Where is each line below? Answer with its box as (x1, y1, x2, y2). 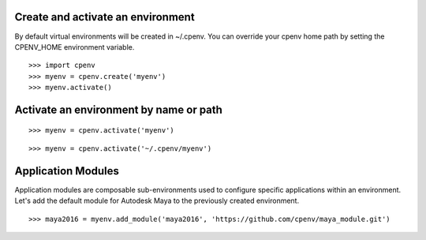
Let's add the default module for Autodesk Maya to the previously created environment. (14, 196, 300, 205)
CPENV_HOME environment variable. (14, 42, 135, 51)
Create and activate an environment (14, 10, 195, 24)
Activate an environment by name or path (14, 103, 222, 116)
